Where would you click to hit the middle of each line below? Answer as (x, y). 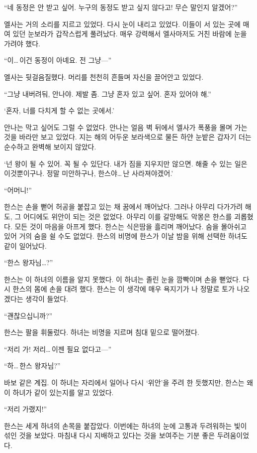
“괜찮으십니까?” (28, 315)
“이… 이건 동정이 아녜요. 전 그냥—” (58, 60)
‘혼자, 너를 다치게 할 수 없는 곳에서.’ (59, 110)
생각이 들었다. (47, 299)
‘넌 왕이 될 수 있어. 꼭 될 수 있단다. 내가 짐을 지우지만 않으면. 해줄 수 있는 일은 (126, 163)
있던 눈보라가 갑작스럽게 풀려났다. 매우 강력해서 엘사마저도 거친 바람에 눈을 (130, 34)
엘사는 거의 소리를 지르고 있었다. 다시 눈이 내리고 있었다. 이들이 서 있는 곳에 (122, 24)
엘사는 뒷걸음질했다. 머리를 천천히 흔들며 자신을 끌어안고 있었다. (104, 76)
